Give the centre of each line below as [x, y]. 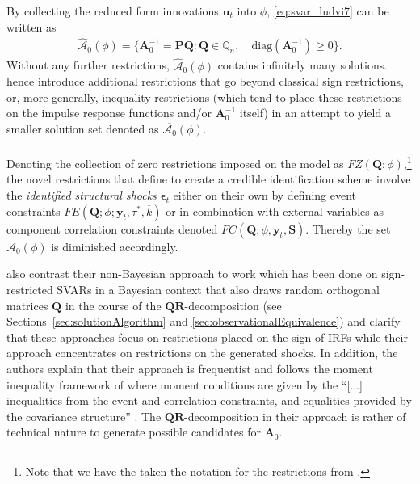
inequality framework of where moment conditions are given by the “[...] [185, 384]
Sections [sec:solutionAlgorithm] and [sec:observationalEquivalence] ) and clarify [204, 321]
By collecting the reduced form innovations [113, 11]
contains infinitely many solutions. [302, 65]
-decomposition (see [233, 305]
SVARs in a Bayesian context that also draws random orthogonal [218, 290]
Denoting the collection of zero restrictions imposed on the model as [175, 163]
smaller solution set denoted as [83, 129]
